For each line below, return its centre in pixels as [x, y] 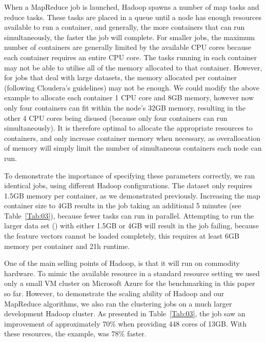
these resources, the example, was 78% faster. [75, 334]
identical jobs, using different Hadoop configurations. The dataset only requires [128, 185]
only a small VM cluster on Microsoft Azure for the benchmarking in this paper [130, 283]
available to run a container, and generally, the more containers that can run [125, 27]
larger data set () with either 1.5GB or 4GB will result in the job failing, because [131, 226]
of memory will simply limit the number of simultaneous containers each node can [133, 148]
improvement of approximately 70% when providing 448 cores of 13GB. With [126, 323]
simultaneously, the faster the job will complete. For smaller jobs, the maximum [130, 37]
